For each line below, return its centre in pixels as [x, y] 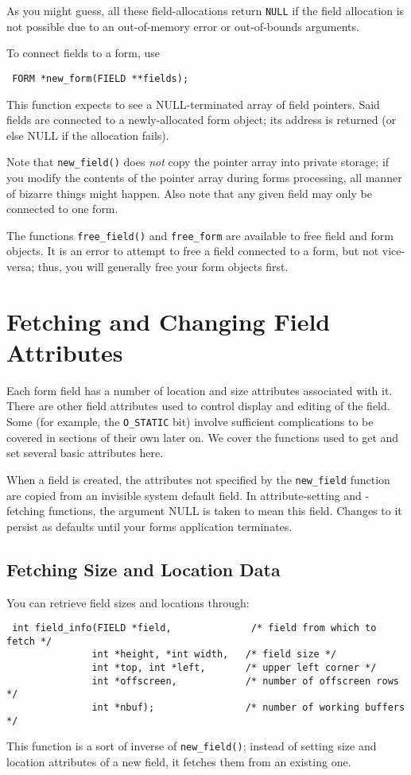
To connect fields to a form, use [83, 53]
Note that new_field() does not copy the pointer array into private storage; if [198, 162]
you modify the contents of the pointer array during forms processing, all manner [204, 177]
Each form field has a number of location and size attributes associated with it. [200, 390]
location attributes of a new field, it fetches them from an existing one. [179, 762]
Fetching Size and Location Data [143, 569]
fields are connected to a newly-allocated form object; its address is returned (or [202, 120]
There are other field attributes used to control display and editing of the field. [198, 406]
